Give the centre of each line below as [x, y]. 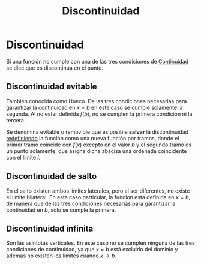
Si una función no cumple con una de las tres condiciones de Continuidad [97, 61]
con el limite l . [23, 157]
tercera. [16, 120]
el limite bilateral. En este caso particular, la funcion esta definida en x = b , [98, 197]
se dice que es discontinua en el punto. [55, 68]
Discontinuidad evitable [52, 87]
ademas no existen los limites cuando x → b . [61, 256]
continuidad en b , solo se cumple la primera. [61, 210]
